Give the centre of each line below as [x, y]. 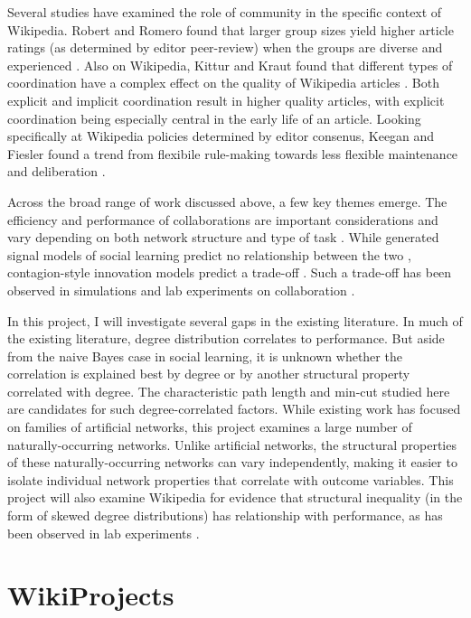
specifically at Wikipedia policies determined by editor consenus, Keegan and [221, 136]
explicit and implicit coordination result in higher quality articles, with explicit [226, 100]
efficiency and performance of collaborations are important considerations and [223, 219]
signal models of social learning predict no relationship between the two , [209, 254]
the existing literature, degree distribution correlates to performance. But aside [226, 338]
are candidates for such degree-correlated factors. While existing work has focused [234, 409]
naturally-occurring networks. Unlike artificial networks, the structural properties [232, 444]
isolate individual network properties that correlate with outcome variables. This [231, 479]
